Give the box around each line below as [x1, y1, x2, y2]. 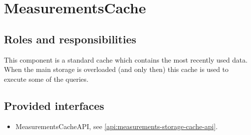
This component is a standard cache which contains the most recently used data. [4, 54, 248, 65]
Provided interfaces [4, 98, 104, 113]
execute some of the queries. [4, 73, 89, 84]
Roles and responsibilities [4, 31, 136, 46]
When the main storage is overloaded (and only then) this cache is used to [4, 64, 229, 74]
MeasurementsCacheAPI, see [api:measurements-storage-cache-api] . [15, 121, 218, 131]
